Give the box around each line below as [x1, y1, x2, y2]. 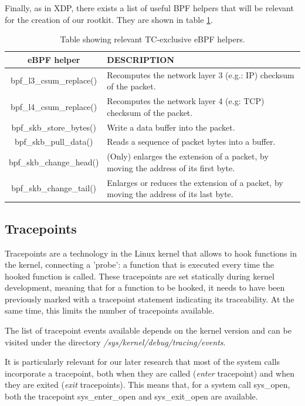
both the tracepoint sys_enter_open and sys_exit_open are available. [5, 390, 258, 402]
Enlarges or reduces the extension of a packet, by [107, 176, 283, 188]
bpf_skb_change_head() [9, 155, 99, 168]
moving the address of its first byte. [107, 161, 235, 174]
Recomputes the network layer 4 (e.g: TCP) [107, 95, 265, 107]
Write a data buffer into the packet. [107, 121, 235, 133]
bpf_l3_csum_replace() [11, 74, 97, 86]
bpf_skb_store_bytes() [11, 121, 96, 133]
